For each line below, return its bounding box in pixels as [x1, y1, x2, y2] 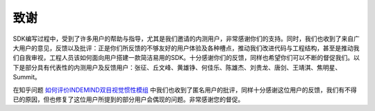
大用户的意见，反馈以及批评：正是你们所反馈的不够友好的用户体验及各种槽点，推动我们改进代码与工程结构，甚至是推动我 [12, 43, 360, 52]
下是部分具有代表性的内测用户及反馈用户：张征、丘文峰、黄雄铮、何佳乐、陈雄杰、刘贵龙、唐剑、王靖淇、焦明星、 [12, 63, 342, 72]
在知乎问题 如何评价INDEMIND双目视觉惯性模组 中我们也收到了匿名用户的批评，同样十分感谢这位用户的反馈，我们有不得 [12, 85, 357, 94]
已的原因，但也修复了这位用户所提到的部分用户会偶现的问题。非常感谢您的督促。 [12, 95, 244, 103]
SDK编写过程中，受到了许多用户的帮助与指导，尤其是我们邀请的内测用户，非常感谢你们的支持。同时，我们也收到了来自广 [12, 34, 360, 43]
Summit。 [12, 73, 41, 81]
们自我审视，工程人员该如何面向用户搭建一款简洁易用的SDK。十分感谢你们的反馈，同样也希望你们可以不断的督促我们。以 [12, 54, 360, 62]
